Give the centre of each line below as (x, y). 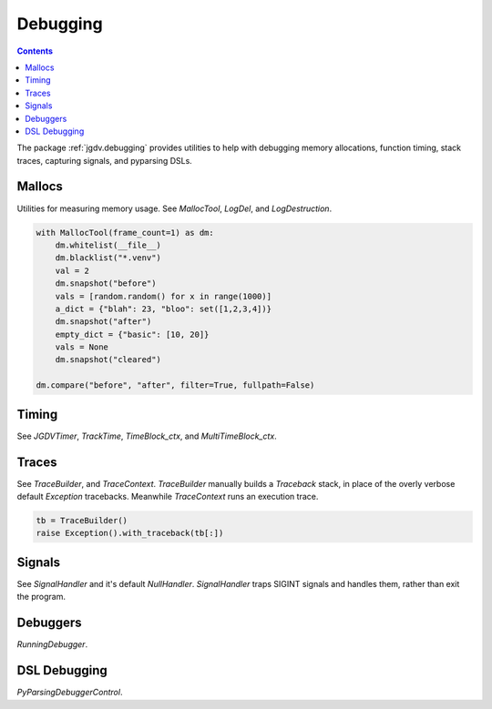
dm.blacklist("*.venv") (108, 258)
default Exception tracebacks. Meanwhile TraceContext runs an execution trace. (168, 497)
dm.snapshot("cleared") (108, 360)
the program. (41, 597)
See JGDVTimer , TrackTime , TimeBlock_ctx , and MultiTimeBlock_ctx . (147, 436)
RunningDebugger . (52, 644)
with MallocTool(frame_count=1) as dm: (125, 233)
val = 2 (72, 270)
